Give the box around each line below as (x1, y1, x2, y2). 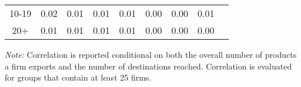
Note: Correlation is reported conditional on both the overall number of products (5, 48, 297, 60)
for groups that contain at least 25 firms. (5, 71, 152, 83)
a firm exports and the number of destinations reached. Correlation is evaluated (5, 60, 292, 72)
